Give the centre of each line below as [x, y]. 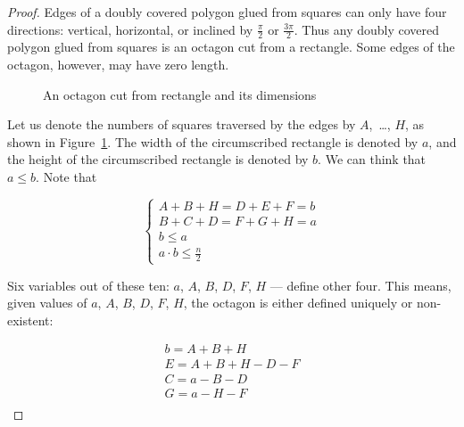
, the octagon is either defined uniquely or [298, 303]
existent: [30, 320]
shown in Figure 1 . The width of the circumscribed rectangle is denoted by [213, 141]
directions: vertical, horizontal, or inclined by [130, 29]
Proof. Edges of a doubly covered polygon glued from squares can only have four [227, 12]
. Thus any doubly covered [367, 29]
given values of [47, 303]
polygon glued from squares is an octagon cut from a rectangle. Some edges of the [231, 47]
